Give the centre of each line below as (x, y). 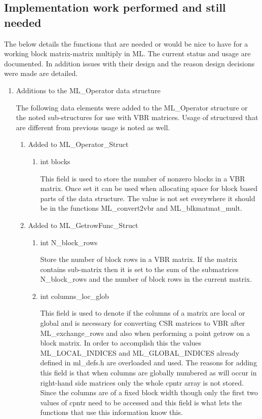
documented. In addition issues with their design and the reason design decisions (129, 63)
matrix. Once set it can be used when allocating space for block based (149, 188)
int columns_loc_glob (74, 296)
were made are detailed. (41, 73)
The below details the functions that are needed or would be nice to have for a (126, 43)
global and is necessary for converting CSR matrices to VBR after (143, 323)
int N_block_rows (69, 242)
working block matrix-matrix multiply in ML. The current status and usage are (127, 53)
